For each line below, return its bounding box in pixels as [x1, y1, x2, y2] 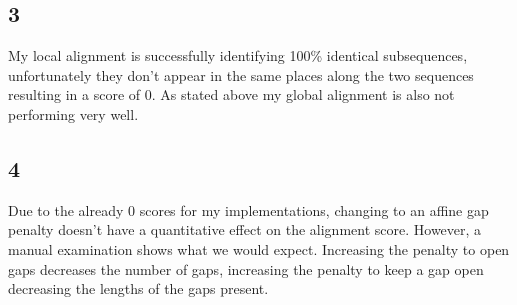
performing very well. [8, 103, 139, 124]
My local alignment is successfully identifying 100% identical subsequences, [8, 45, 468, 66]
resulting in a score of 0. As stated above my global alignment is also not [8, 84, 455, 105]
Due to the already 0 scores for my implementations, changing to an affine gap [8, 199, 489, 220]
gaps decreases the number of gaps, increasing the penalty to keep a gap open [8, 258, 484, 279]
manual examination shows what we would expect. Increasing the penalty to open [8, 238, 510, 259]
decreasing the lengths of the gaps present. [8, 278, 269, 299]
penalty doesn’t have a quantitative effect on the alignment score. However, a [8, 219, 482, 240]
